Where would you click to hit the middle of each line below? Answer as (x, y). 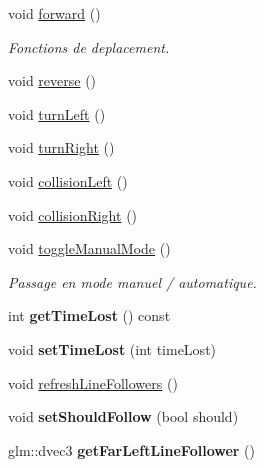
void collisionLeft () (68, 180)
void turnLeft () (57, 113)
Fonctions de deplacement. (89, 46)
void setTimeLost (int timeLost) (112, 348)
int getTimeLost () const (89, 315)
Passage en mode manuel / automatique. (132, 281)
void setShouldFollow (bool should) (123, 416)
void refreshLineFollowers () (93, 382)
